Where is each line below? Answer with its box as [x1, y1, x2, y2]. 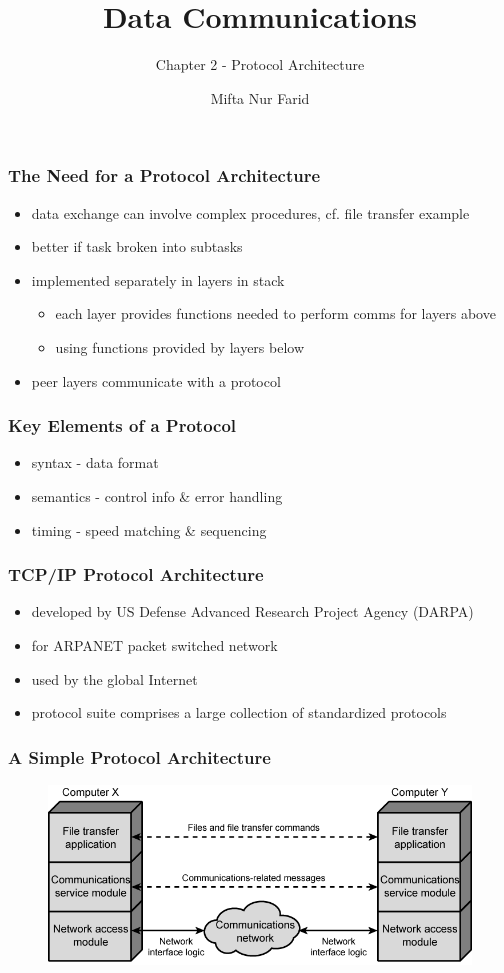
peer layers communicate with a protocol [31, 370, 281, 391]
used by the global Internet [31, 668, 198, 689]
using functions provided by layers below [55, 336, 305, 357]
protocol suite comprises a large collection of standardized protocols [31, 702, 447, 723]
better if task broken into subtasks [31, 236, 243, 257]
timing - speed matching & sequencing [31, 519, 267, 540]
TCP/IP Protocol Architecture [8, 562, 264, 587]
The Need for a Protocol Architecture [8, 163, 321, 188]
